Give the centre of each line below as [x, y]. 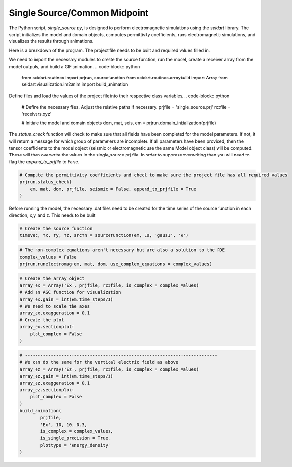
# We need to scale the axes [55, 306]
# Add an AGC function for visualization [70, 292]
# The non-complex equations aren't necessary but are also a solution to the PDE [122, 250]
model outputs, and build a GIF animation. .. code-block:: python [74, 66]
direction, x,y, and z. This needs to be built [52, 215]
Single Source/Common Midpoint [79, 13]
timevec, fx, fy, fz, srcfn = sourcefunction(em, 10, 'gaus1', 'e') [104, 235]
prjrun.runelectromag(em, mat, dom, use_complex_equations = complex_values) [116, 264]
